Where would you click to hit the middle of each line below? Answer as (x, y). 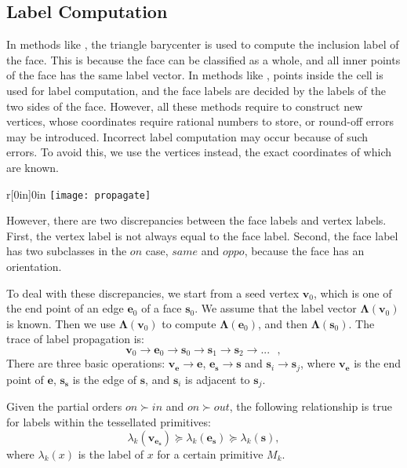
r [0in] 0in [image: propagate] (79, 194)
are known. (33, 167)
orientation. (34, 266)
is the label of (111, 453)
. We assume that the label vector (276, 308)
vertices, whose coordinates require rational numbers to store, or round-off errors (200, 121)
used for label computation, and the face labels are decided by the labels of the (196, 90)
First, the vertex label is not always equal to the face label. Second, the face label (202, 235)
